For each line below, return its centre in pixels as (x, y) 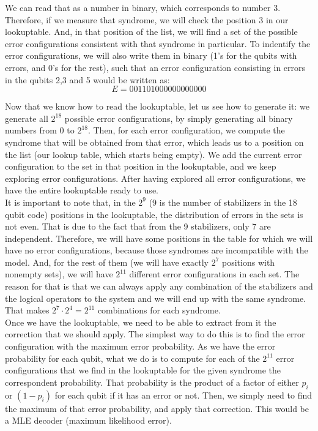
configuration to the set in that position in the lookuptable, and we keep (141, 166)
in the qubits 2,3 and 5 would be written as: (87, 79)
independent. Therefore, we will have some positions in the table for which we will (159, 238)
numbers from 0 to (40, 130)
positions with (249, 262)
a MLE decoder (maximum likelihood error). (88, 420)
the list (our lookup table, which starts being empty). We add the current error (153, 154)
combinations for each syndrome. (159, 310)
